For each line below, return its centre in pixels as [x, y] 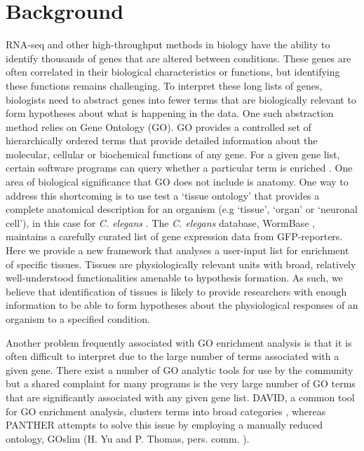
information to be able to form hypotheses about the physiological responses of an [182, 305]
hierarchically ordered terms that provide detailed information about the [162, 140]
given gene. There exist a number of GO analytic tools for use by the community [180, 369]
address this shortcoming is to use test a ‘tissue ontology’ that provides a [163, 195]
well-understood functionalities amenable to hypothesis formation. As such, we [174, 278]
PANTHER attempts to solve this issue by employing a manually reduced [164, 425]
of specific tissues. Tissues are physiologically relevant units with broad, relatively [181, 264]
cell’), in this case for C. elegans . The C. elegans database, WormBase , [160, 222]
